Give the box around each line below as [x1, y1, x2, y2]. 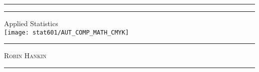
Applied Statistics [4, 18, 58, 28]
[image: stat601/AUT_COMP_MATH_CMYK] [4, 29, 129, 36]
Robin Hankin [4, 50, 47, 61]
